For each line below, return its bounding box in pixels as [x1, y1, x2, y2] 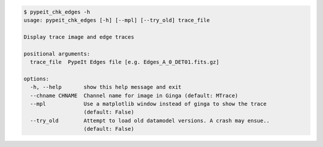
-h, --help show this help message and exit [30, 84, 182, 91]
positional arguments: [23, 50, 90, 57]
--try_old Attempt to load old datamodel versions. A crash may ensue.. [30, 117, 270, 124]
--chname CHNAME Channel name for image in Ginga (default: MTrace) [30, 92, 239, 99]
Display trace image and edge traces [23, 33, 135, 40]
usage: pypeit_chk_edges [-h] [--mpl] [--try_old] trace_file [23, 17, 210, 23]
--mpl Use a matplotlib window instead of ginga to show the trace [30, 100, 267, 107]
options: [23, 75, 50, 82]
